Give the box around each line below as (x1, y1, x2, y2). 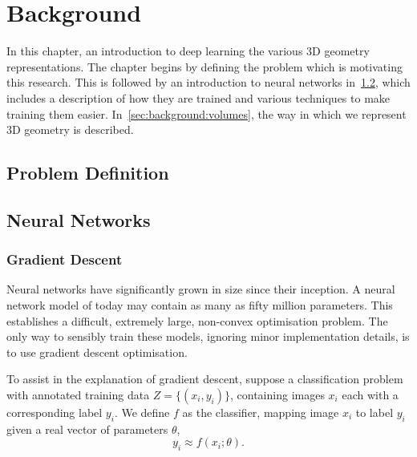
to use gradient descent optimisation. (6, 343, 188, 360)
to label (355, 404, 394, 421)
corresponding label (6, 404, 103, 421)
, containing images (230, 386, 325, 403)
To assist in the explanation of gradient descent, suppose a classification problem (6, 370, 403, 387)
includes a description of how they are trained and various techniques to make (6, 89, 391, 106)
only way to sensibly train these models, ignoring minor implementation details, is (6, 328, 410, 345)
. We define (114, 404, 170, 421)
